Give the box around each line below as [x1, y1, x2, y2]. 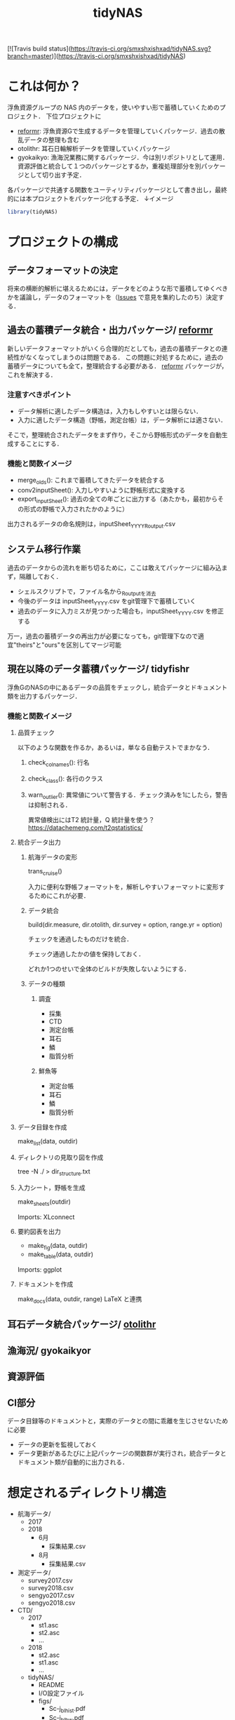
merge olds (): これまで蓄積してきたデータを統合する [17, 476, 165, 486]
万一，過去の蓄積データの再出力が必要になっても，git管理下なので [7, 632, 199, 640]
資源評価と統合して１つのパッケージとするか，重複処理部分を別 [17, 162, 201, 170]
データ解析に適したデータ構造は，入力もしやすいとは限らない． [17, 407, 202, 415]
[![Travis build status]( [7, 44, 72, 53]
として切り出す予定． [23, 170, 86, 180]
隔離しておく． [19, 572, 62, 580]
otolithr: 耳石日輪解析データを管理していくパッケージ [17, 145, 170, 153]
